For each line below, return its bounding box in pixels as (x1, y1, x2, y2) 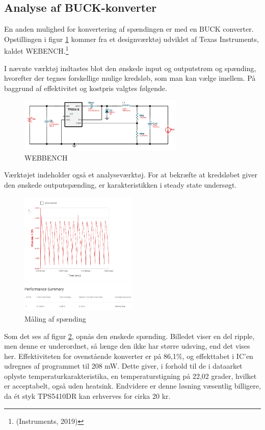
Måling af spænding (24, 313, 86, 324)
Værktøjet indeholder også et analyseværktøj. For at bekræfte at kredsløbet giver (4, 169, 257, 180)
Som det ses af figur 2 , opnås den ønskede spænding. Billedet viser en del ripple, (4, 330, 255, 341)
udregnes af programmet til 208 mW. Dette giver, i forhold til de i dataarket (4, 360, 243, 371)
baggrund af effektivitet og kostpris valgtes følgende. (4, 82, 167, 93)
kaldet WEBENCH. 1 (4, 44, 69, 56)
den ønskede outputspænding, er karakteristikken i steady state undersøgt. (4, 179, 237, 190)
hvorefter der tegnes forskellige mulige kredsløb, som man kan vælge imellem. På (4, 73, 256, 83)
